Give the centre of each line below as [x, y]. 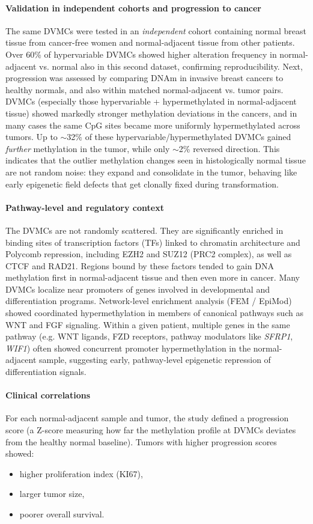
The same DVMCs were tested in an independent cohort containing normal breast [156, 30]
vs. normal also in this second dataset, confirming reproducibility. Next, [171, 66]
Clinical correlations [48, 395]
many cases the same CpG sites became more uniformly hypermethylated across [153, 125]
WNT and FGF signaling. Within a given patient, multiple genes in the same [148, 324]
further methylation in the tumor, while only [88, 148]
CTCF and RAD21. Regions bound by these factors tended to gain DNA [140, 265]
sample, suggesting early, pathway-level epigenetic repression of [155, 360]
